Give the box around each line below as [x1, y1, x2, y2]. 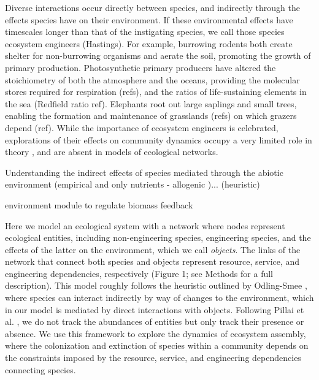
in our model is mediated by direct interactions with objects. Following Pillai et [5, 303, 304, 316]
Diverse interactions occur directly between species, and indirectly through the [5, 1, 301, 13]
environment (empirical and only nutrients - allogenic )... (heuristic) [5, 178, 260, 191]
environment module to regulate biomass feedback [5, 198, 193, 211]
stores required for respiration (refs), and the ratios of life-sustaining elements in [5, 85, 307, 98]
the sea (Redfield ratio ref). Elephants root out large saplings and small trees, [5, 97, 297, 110]
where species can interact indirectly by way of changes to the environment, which [5, 291, 314, 304]
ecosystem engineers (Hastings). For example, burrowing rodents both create [5, 37, 293, 50]
